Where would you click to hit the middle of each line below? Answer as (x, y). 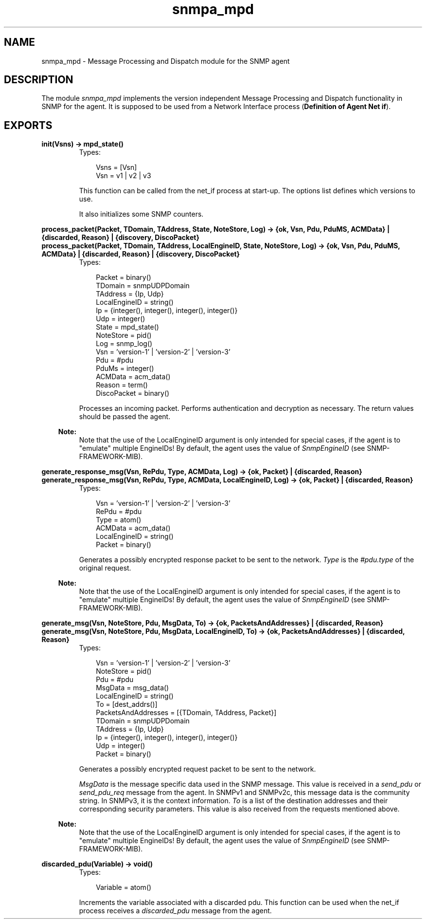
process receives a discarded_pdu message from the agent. (175, 911)
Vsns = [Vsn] (116, 167)
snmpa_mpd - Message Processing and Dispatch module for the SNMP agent (166, 61)
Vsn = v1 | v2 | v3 (124, 176)
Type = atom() (119, 520)
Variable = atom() (124, 887)
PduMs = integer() (125, 369)
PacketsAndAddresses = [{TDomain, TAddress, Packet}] (186, 713)
